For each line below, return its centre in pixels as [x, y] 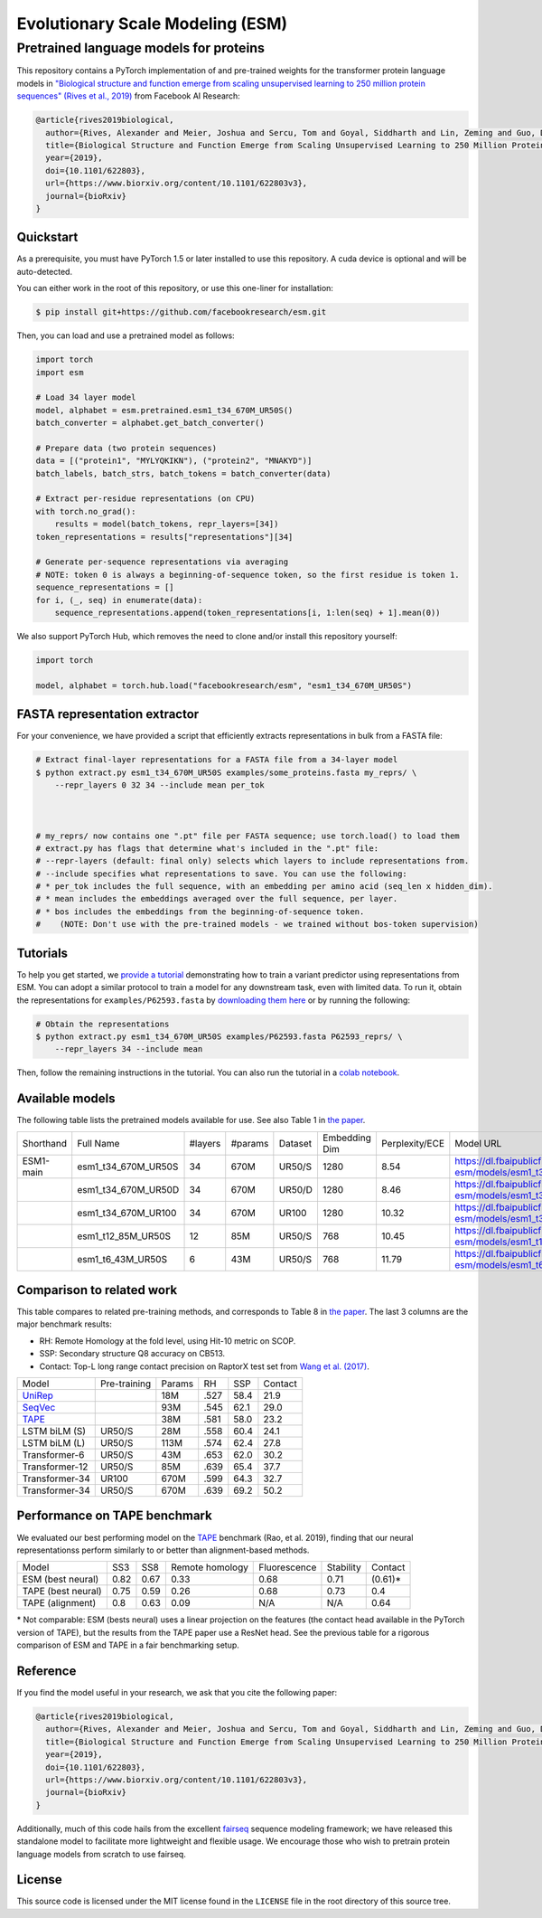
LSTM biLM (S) [54, 1431]
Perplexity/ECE [413, 1143]
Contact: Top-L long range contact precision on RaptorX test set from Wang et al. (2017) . [204, 1366]
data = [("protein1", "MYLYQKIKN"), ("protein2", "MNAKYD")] [174, 461]
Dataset [295, 1143]
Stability [344, 1567]
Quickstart [47, 237]
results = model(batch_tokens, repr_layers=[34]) [167, 524]
